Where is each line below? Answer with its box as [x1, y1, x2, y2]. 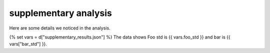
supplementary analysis [9, 7, 112, 18]
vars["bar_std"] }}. [9, 41, 47, 47]
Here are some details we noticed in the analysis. [9, 25, 110, 31]
